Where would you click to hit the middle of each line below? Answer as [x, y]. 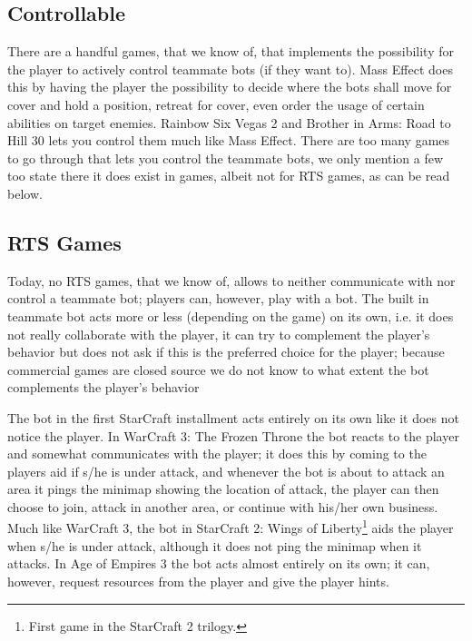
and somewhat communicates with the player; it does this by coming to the [217, 454]
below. [25, 193]
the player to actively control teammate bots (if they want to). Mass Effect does [230, 69]
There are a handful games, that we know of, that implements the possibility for [231, 51]
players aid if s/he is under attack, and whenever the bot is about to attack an [226, 471]
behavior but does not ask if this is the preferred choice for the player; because [226, 352]
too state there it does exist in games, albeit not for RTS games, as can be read [229, 176]
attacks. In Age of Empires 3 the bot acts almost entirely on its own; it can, [219, 563]
